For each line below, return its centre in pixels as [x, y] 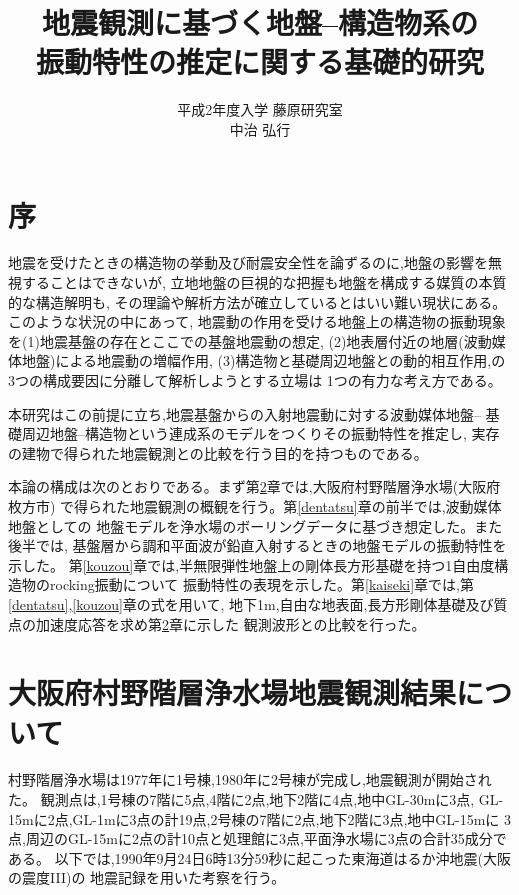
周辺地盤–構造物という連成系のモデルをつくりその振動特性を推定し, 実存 [260, 433]
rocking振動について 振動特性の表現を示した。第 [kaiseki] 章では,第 [262, 584]
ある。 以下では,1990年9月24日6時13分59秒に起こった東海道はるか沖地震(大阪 [260, 857]
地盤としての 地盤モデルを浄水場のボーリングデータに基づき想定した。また [255, 525]
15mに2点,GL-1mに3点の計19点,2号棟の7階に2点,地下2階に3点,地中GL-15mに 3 [260, 818]
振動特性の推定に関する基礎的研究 [259, 61]
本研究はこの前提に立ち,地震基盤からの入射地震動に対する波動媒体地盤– [244, 413]
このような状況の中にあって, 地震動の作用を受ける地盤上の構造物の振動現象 [257, 321]
